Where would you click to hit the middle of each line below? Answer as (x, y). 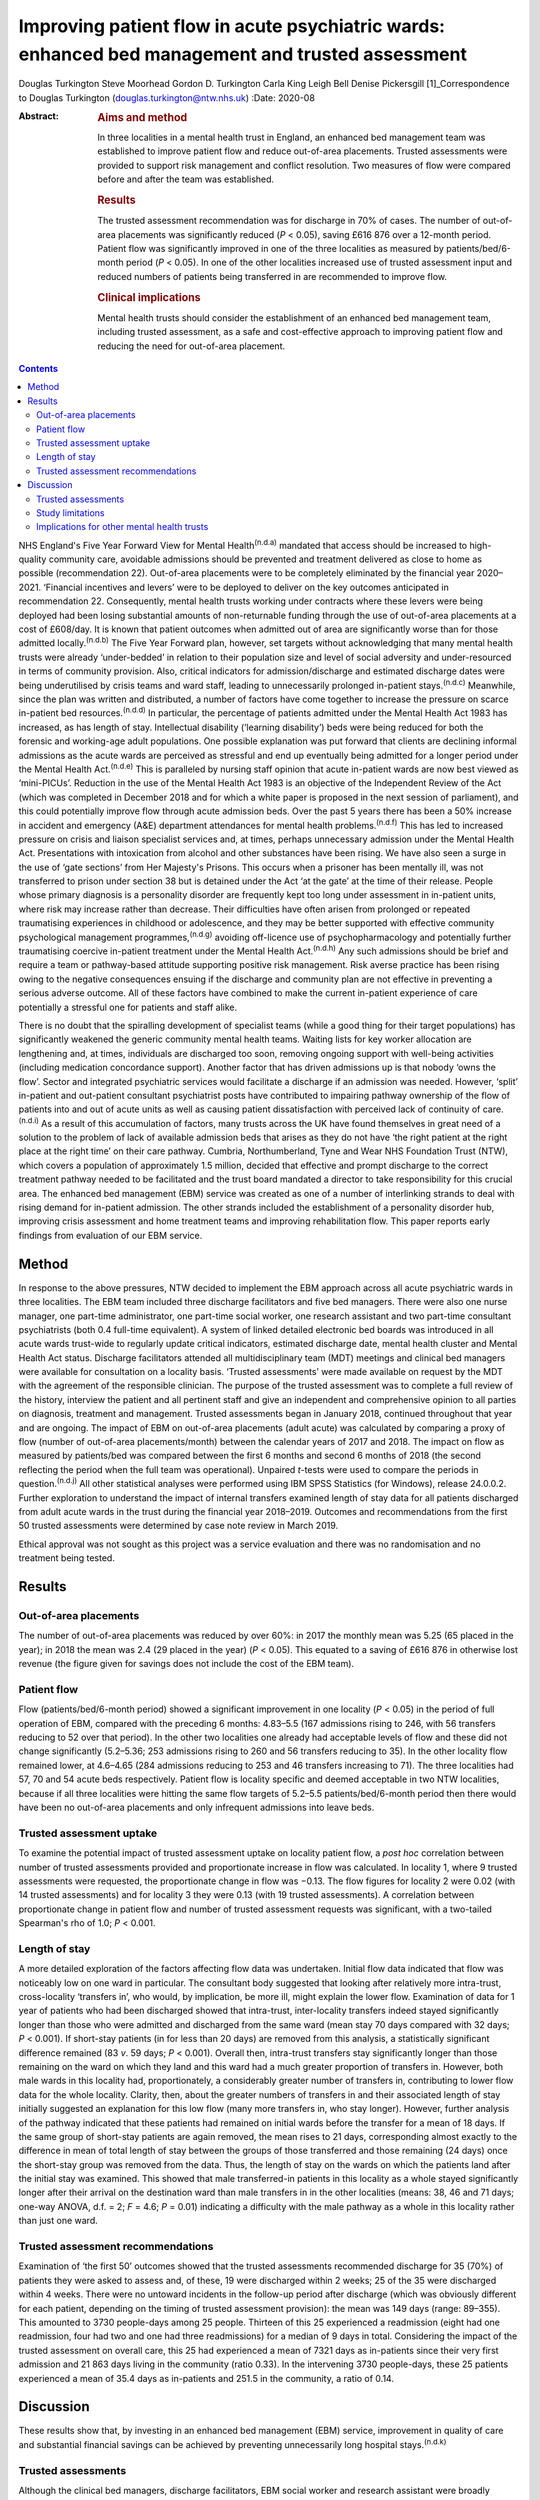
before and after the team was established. (186, 179)
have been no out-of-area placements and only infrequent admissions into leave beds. (196, 1807)
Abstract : (38, 116)
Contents (38, 368)
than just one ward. (58, 2221)
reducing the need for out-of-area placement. (191, 346)
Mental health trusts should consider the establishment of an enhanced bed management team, (294, 317)
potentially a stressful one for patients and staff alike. (128, 1007)
